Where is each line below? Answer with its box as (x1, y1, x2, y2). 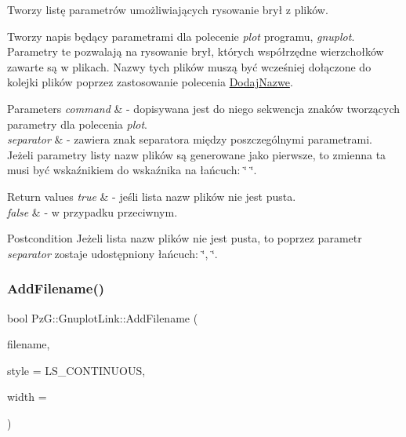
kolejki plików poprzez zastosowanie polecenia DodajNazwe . (7, 74, 293, 90)
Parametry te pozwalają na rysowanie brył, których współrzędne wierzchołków (7, 43, 384, 60)
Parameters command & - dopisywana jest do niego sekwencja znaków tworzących (7, 100, 401, 116)
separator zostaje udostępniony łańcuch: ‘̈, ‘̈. (7, 245, 218, 261)
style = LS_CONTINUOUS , (7, 362, 146, 378)
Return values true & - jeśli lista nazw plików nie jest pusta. (7, 188, 296, 204)
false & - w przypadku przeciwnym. (7, 203, 178, 220)
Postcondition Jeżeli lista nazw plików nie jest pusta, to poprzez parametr (7, 230, 362, 246)
